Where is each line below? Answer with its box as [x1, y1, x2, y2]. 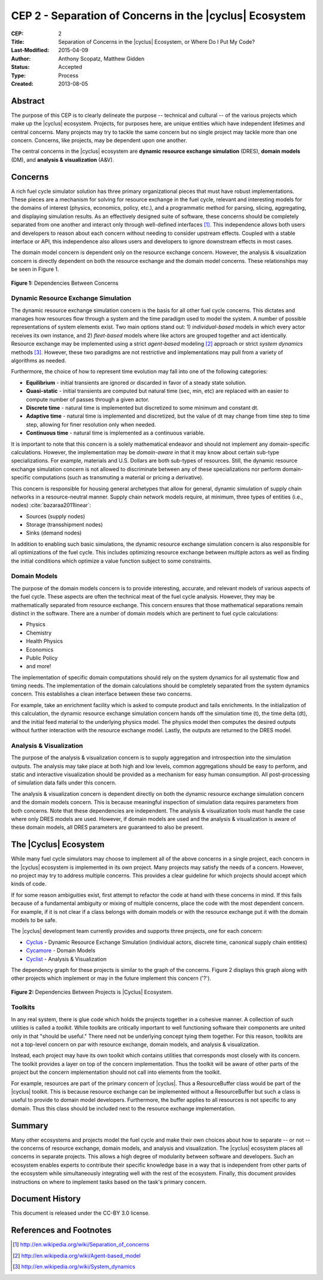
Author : [11, 55, 31, 62]
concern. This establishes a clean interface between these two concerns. [11, 690, 193, 698]
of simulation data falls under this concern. [11, 779, 117, 786]
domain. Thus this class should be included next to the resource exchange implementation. [11, 1104, 236, 1112]
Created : [11, 80, 34, 87]
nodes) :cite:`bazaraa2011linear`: [11, 502, 92, 509]
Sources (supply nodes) [26, 512, 86, 520]
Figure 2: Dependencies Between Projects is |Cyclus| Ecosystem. [11, 988, 173, 995]
